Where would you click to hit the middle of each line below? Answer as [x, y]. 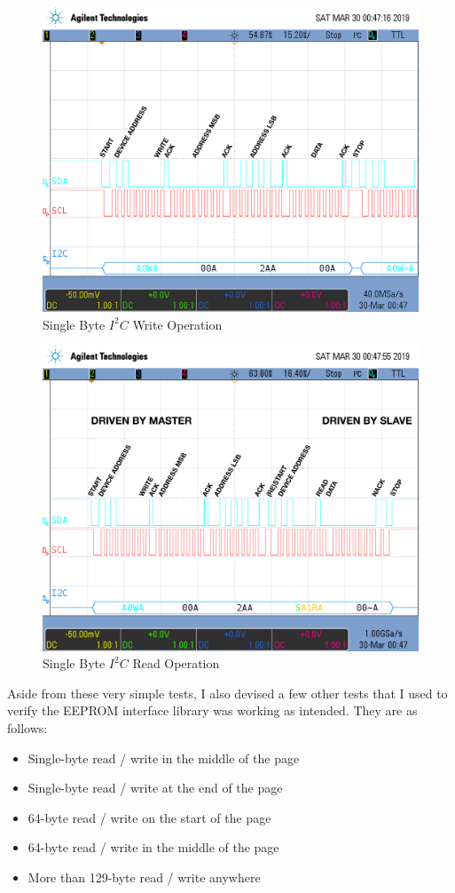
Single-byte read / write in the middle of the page [164, 757]
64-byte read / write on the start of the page [149, 817]
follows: [27, 728]
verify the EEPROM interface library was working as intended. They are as [212, 710]
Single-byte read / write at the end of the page [155, 788]
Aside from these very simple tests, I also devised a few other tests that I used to [227, 693]
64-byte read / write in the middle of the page [153, 847]
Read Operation [176, 663]
